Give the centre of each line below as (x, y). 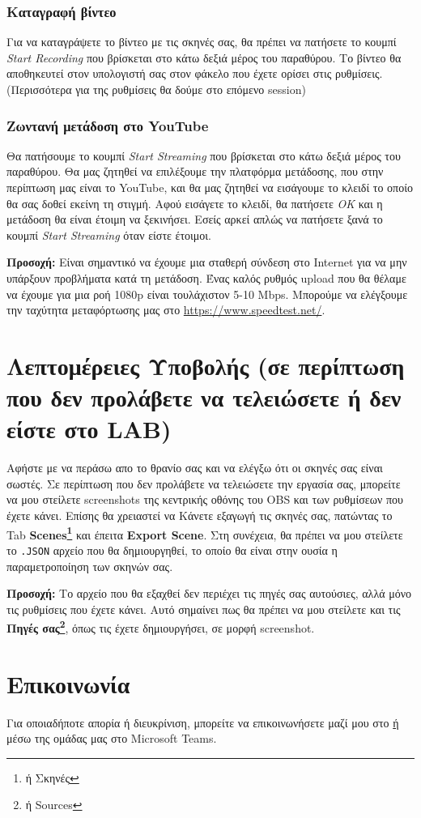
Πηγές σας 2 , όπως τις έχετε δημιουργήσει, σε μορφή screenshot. (161, 626)
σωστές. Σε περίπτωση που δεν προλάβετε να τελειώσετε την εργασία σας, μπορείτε (204, 483)
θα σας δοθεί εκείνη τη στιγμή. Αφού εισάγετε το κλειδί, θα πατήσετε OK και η (195, 203)
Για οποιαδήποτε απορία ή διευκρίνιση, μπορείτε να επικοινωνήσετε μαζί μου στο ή (203, 722)
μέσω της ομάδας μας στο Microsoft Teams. (112, 738)
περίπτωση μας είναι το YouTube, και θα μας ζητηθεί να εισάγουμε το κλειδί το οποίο (210, 187)
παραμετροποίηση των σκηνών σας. (90, 566)
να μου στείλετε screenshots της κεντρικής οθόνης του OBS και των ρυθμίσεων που (205, 499)
